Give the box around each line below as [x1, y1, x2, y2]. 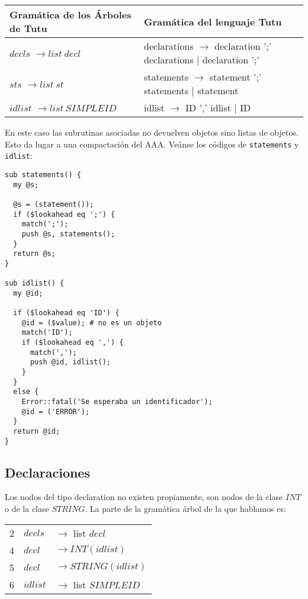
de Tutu [9, 21, 47, 35]
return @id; [13, 427, 60, 435]
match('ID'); [21, 328, 73, 337]
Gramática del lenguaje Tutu [144, 14, 282, 28]
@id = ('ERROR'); [21, 407, 90, 416]
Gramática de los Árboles [9, 8, 131, 21]
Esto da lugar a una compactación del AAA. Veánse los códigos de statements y [5, 137, 299, 150]
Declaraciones [5, 463, 90, 481]
